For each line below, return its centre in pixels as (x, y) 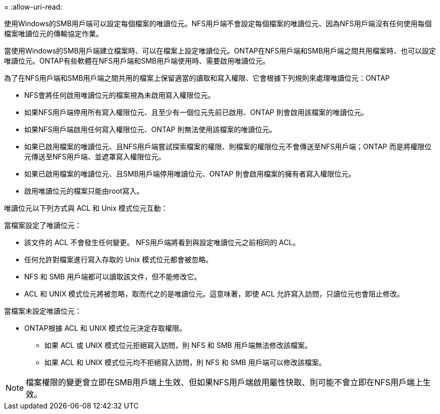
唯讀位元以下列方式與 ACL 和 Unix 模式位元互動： (86, 208)
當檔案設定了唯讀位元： (43, 225)
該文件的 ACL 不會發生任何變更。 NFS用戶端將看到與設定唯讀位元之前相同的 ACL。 (162, 242)
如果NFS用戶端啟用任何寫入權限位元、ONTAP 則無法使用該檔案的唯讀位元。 (150, 129)
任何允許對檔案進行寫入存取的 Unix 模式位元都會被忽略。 (119, 259)
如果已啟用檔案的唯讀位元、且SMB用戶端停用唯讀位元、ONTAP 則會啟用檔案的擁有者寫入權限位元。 (190, 174)
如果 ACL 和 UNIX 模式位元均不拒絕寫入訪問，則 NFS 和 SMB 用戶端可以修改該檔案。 (185, 362)
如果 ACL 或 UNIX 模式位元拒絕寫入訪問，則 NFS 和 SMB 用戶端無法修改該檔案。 (178, 345)
